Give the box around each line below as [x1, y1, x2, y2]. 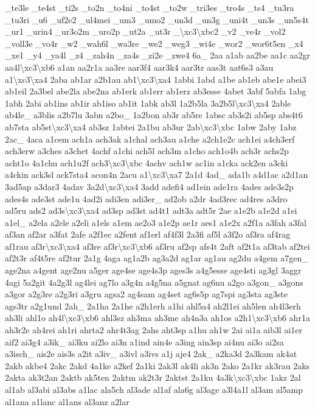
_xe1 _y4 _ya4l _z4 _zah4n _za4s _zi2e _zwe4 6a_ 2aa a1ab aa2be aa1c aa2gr [5, 49, 311, 62]
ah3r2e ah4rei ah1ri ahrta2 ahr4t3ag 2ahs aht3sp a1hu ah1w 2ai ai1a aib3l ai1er [5, 323, 302, 336]
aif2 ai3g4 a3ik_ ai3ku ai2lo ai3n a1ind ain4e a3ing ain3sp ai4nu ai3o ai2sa [5, 335, 284, 348]
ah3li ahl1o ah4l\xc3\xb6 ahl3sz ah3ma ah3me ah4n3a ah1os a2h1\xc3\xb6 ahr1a [5, 311, 310, 324]
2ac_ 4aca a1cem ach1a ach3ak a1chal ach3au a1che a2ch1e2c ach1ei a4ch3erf [5, 132, 295, 145]
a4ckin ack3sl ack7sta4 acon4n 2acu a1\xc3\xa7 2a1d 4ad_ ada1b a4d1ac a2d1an [5, 168, 308, 181]
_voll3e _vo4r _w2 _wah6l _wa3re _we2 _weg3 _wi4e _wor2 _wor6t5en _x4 [5, 37, 303, 49]
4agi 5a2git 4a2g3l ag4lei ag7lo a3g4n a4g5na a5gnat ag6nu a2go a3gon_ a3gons [5, 275, 303, 288]
